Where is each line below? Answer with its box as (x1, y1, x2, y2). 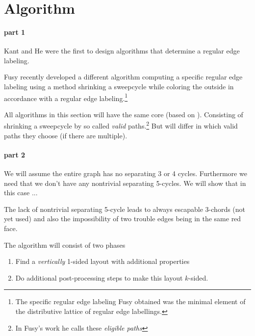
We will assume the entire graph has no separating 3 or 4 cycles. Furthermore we (4, 168, 247, 179)
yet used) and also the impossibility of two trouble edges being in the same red (4, 213, 241, 224)
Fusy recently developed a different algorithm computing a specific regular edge (4, 72, 243, 82)
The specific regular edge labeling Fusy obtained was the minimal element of (15, 296, 246, 307)
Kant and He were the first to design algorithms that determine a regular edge (4, 46, 240, 56)
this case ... (4, 187, 38, 198)
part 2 (4, 149, 25, 159)
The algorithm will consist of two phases (4, 239, 126, 250)
